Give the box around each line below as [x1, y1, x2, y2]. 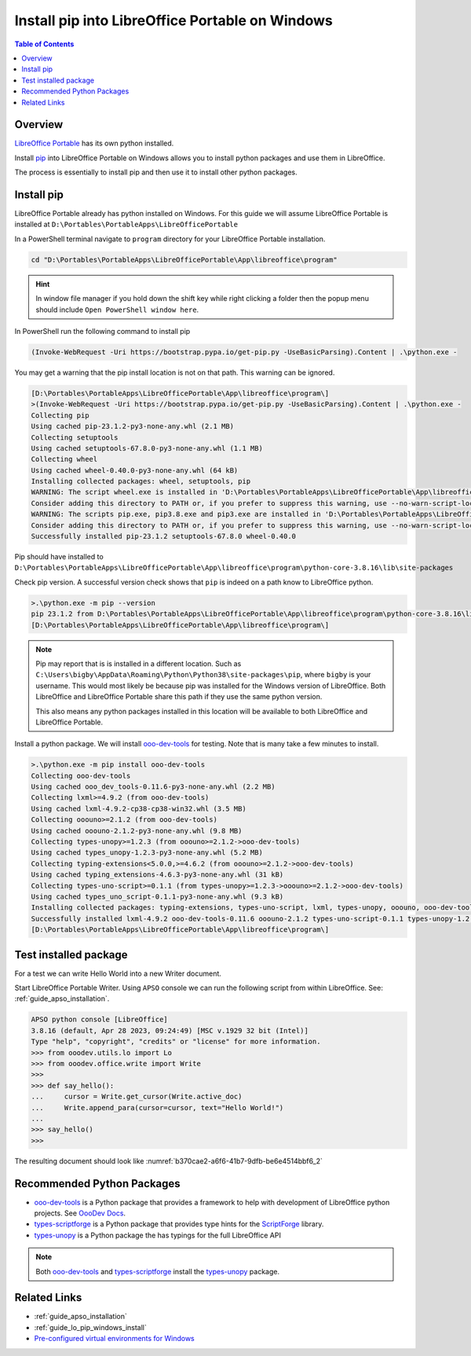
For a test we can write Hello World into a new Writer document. [14, 969, 221, 978]
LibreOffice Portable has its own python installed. [14, 138, 174, 148]
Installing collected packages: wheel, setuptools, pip [31, 477, 251, 486]
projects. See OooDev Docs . [34, 1208, 126, 1218]
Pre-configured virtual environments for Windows [34, 1334, 195, 1343]
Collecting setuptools [31, 433, 119, 442]
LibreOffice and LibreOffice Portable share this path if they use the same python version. [35, 692, 323, 702]
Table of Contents [14, 39, 75, 49]
